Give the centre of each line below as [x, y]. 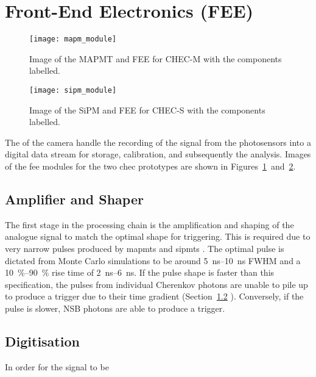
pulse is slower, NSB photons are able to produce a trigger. [115, 308]
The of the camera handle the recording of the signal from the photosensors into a [158, 142]
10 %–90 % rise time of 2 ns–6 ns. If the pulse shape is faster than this [140, 272]
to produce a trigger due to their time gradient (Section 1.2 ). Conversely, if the [154, 296]
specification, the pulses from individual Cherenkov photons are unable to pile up [156, 284]
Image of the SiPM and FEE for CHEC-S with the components [147, 110]
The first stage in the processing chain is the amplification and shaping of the [149, 224]
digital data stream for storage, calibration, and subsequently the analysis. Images [158, 154]
